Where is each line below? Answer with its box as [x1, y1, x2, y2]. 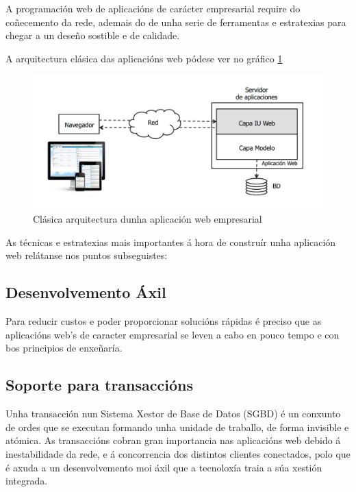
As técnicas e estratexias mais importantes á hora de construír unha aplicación [5, 234, 336, 249]
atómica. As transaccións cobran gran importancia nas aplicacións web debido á [5, 433, 341, 447]
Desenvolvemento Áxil [5, 282, 166, 303]
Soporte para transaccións [5, 374, 193, 395]
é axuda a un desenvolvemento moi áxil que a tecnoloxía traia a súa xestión [5, 460, 322, 474]
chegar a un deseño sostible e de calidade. [5, 28, 180, 42]
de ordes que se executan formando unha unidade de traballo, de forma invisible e [5, 419, 349, 434]
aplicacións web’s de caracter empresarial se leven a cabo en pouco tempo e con [5, 327, 340, 341]
